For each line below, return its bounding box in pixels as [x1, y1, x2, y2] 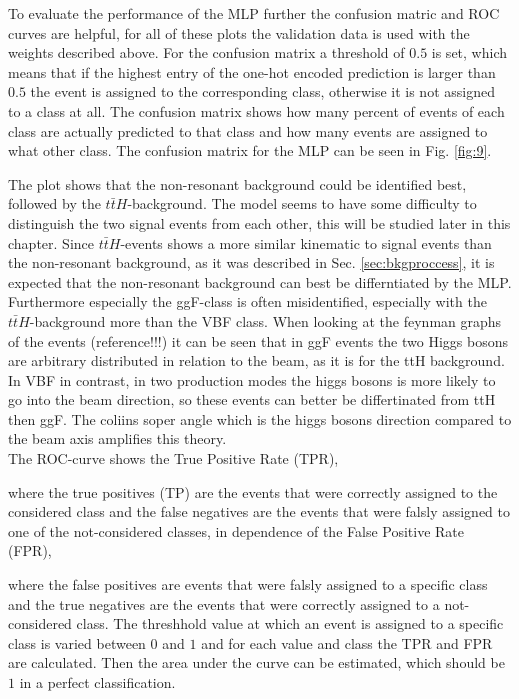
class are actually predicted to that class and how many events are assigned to [8, 120, 488, 141]
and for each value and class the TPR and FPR [201, 632, 493, 653]
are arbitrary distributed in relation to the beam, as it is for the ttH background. [8, 350, 505, 371]
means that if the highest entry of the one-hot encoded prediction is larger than [8, 61, 496, 82]
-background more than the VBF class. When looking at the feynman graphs [29, 310, 502, 331]
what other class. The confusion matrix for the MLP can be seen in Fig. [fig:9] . [8, 140, 492, 161]
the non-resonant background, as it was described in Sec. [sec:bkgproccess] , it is [8, 252, 495, 273]
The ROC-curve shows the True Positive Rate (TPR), [8, 448, 339, 469]
